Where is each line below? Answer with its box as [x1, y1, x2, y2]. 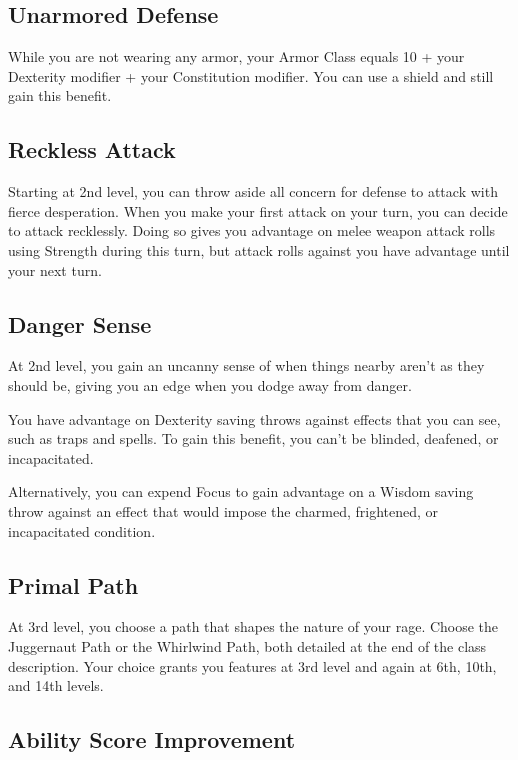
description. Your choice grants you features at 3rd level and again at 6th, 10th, [8, 655, 497, 676]
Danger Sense [8, 308, 152, 339]
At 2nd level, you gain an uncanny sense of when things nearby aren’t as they [8, 355, 485, 376]
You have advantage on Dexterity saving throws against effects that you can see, [8, 408, 501, 429]
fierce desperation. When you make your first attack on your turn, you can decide [8, 200, 508, 221]
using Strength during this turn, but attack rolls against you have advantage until [8, 239, 510, 260]
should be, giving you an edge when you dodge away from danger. [8, 374, 412, 395]
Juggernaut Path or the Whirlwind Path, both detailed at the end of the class [8, 635, 487, 656]
